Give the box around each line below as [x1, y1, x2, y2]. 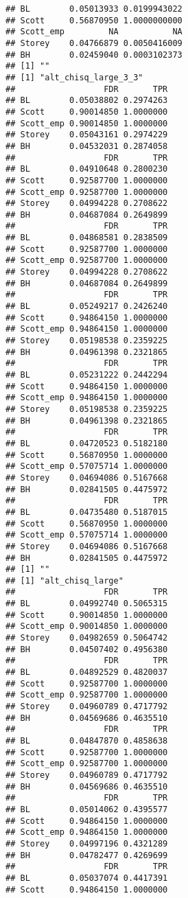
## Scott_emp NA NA [5, 27, 183, 37]
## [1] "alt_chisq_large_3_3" [5, 72, 143, 82]
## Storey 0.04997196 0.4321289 [5, 838, 168, 849]
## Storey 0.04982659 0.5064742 [5, 633, 168, 643]
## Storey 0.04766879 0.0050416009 [5, 38, 183, 48]
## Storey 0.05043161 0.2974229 [5, 130, 168, 140]
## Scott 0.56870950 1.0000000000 [5, 15, 183, 25]
